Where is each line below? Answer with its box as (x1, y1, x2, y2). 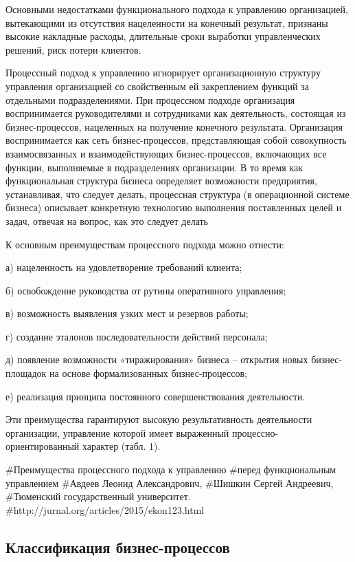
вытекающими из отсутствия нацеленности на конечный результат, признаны (5, 15, 328, 30)
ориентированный (5, 439, 80, 453)
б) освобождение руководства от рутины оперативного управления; (5, 283, 286, 297)
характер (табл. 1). (82, 439, 161, 453)
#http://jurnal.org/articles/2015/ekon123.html (5, 502, 205, 517)
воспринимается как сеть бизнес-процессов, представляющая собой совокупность (5, 133, 347, 147)
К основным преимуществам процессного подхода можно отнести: (5, 237, 284, 251)
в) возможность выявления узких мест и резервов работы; (5, 306, 249, 321)
